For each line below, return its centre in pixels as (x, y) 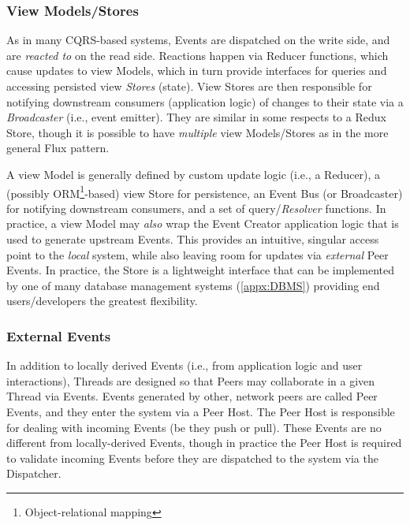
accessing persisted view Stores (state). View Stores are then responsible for (189, 86)
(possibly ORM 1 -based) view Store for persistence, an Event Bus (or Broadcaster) (205, 192)
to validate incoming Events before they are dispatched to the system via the (192, 458)
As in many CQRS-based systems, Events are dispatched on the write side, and (198, 40)
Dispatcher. (34, 473)
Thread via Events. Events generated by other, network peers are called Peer (192, 396)
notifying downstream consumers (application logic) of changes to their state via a (205, 101)
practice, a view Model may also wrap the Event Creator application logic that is (203, 223)
